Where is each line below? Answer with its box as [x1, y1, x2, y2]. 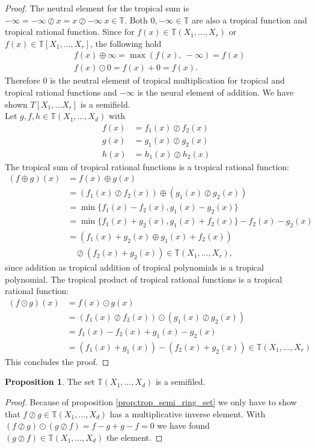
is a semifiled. [155, 375, 206, 388]
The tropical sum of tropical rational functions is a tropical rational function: [5, 160, 289, 173]
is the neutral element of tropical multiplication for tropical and [50, 74, 285, 87]
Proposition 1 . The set [5, 375, 95, 388]
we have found [157, 419, 210, 432]
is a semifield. [81, 97, 130, 110]
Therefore [5, 74, 40, 87]
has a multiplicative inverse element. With [109, 407, 266, 420]
